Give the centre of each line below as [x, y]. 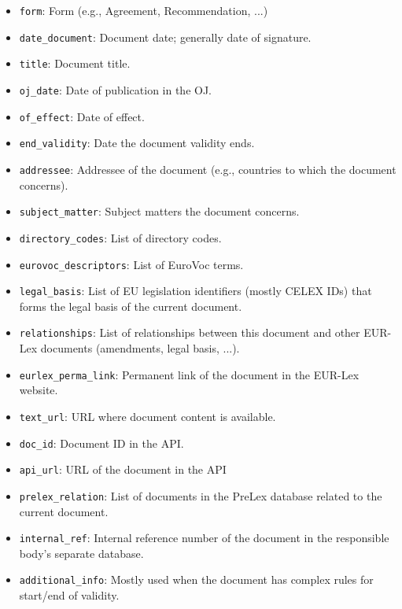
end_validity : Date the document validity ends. [137, 143]
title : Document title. [75, 63]
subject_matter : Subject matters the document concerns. [159, 211]
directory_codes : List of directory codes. [120, 237]
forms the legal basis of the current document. [131, 306]
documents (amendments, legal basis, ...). [140, 348]
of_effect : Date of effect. [82, 116]
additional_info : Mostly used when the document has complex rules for [196, 579]
